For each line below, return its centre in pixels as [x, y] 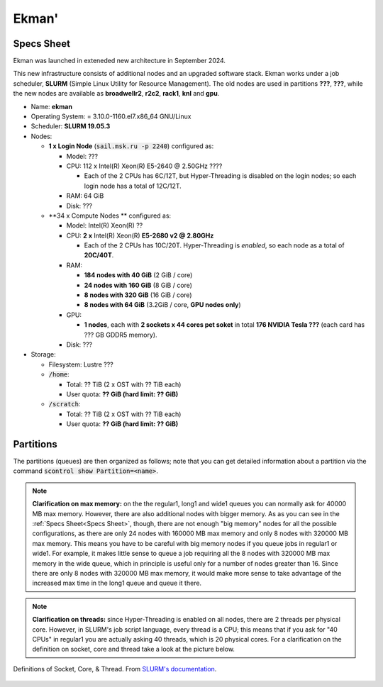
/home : [59, 374]
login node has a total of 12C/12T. [133, 186]
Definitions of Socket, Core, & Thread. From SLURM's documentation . [115, 669]
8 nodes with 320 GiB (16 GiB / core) [138, 295]
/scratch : [65, 404]
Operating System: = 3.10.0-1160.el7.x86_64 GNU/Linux [111, 116]
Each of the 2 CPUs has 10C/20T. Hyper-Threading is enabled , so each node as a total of [214, 245]
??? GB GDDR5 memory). [121, 335]
